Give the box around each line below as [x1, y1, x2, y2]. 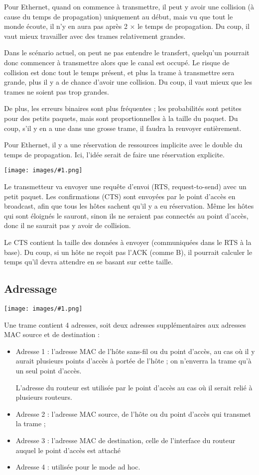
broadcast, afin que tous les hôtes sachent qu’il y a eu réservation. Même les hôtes [4, 201, 254, 211]
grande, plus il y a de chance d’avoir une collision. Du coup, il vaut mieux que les [4, 77, 252, 87]
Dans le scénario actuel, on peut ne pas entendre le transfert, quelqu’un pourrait [4, 47, 250, 58]
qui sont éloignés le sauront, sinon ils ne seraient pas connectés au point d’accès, [4, 210, 249, 221]
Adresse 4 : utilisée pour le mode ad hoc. [15, 462, 140, 472]
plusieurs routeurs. [15, 392, 72, 402]
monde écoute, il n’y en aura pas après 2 [4, 21, 128, 31]
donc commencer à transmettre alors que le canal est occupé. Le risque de [4, 57, 230, 67]
